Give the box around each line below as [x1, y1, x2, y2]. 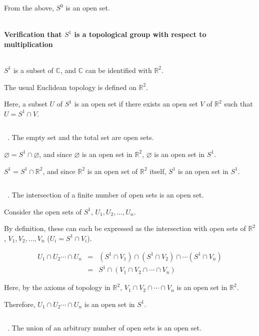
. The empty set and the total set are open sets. [7, 132, 154, 142]
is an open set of [87, 165, 138, 176]
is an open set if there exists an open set [74, 98, 198, 109]
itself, [149, 165, 166, 176]
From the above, [4, 2, 54, 12]
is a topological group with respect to [74, 29, 206, 39]
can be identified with [85, 64, 152, 75]
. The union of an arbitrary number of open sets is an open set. [7, 322, 201, 333]
